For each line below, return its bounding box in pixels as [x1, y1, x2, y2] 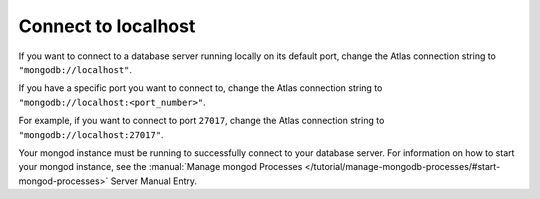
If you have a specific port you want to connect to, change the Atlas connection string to [18, 82, 383, 94]
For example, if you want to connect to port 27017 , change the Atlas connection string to [18, 115, 385, 127]
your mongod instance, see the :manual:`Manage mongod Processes [18, 161, 303, 173]
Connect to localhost [18, 15, 196, 37]
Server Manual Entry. [110, 175, 198, 187]
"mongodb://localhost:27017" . [18, 128, 164, 140]
